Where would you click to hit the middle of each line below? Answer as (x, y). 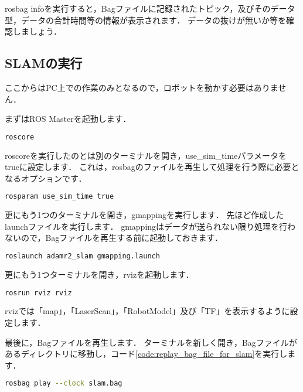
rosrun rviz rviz (38, 293)
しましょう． (37, 31)
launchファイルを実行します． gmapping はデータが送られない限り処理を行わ (150, 226)
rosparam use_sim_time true (59, 197)
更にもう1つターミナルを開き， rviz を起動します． (99, 274)
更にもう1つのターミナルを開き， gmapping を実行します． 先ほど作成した (144, 215)
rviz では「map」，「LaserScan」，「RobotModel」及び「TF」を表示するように (147, 311)
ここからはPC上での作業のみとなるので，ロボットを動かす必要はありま (142, 87)
